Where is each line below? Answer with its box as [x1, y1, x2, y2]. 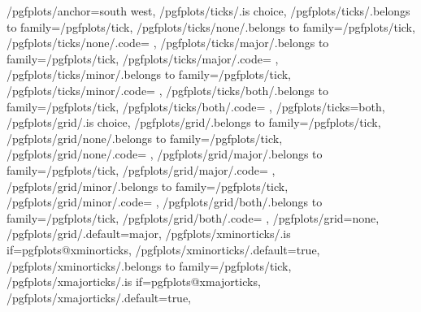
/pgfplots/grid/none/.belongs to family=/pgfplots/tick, [7, 129, 283, 146]
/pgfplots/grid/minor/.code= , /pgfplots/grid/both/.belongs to [7, 193, 323, 210]
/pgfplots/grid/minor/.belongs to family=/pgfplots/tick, [7, 177, 289, 194]
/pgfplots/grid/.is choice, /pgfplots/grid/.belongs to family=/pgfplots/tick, [7, 114, 381, 131]
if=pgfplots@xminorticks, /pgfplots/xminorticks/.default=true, [7, 240, 320, 258]
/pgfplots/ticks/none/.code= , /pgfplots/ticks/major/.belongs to [7, 34, 329, 51]
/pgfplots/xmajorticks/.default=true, [7, 288, 192, 305]
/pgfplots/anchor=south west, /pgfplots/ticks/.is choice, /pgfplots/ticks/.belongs [7, 2, 410, 19]
